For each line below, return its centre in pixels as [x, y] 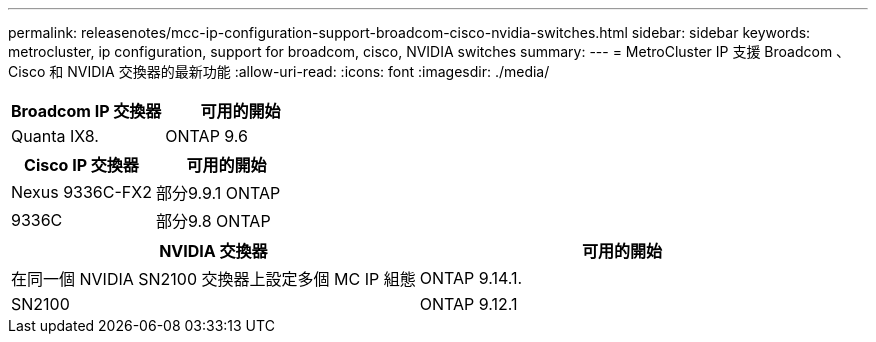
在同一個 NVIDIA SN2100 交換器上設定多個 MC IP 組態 [213, 279]
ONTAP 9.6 [206, 136]
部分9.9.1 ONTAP [218, 193]
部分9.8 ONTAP [213, 221]
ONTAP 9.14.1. [471, 278]
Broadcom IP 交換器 [86, 111]
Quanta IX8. [55, 136]
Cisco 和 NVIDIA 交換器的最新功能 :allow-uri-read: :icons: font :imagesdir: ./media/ [279, 71]
